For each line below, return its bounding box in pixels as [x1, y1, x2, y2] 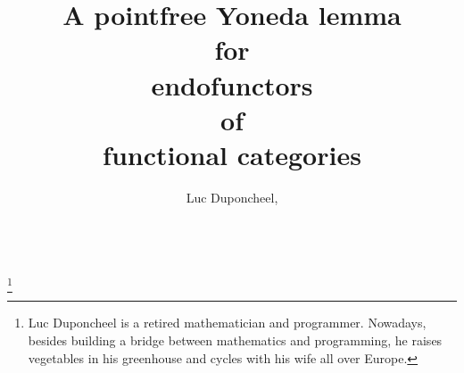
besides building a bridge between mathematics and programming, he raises [28, 330, 443, 349]
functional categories [103, 136, 361, 172]
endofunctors [151, 66, 313, 103]
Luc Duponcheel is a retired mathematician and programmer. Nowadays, [28, 313, 427, 332]
